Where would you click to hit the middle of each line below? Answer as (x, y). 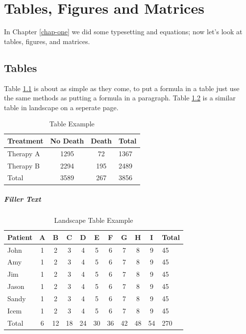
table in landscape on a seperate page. (61, 107)
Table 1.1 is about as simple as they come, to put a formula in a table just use (122, 88)
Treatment (25, 140)
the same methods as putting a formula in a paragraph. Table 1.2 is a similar (120, 98)
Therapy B (24, 165)
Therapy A (24, 153)
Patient (20, 237)
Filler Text (23, 199)
